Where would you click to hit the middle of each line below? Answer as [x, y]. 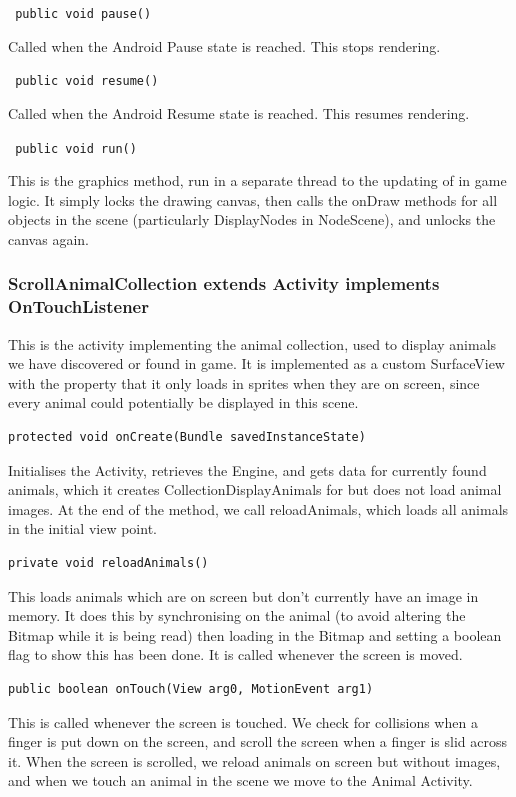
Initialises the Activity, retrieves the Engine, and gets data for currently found [247, 469]
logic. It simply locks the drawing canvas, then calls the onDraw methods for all [253, 199]
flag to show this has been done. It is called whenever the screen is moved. [235, 654]
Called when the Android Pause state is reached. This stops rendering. [224, 45]
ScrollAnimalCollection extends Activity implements [224, 283]
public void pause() [83, 14]
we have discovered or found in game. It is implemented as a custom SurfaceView [256, 363]
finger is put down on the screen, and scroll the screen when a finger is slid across [257, 741]
